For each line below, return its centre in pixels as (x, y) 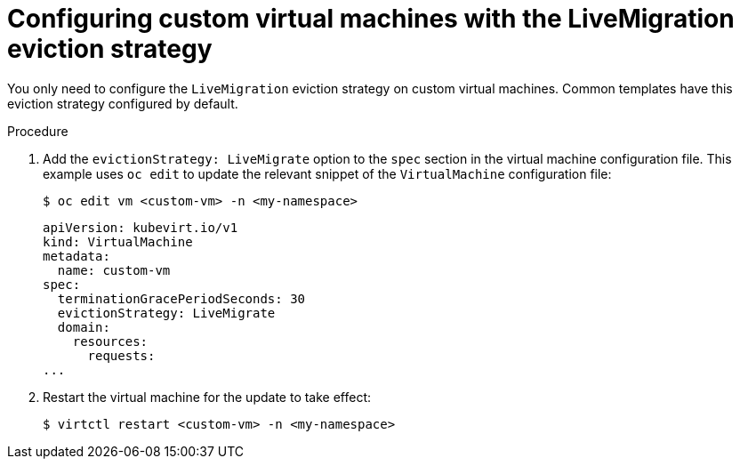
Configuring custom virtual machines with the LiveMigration (371, 19)
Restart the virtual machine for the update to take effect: (207, 397)
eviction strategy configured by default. (123, 103)
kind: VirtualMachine (118, 241)
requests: (121, 355)
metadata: (76, 256)
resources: (110, 341)
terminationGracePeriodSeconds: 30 (181, 298)
